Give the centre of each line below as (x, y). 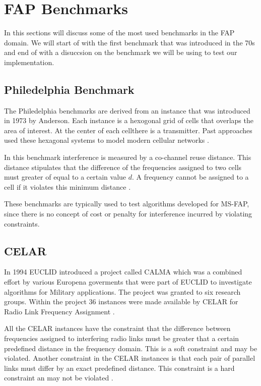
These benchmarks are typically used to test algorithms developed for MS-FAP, (127, 204)
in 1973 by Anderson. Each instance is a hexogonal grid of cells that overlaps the (129, 120)
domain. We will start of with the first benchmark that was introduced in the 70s (129, 42)
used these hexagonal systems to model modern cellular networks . (107, 140)
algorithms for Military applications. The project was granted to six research (122, 291)
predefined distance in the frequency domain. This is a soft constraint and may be (131, 348)
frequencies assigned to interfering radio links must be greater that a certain (122, 338)
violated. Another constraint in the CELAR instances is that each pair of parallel (130, 358)
